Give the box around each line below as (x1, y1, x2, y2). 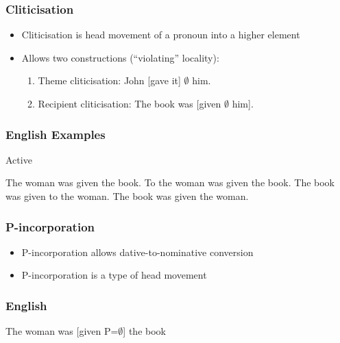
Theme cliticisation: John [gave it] (38, 73, 181, 88)
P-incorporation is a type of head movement (21, 268, 207, 282)
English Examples (5, 125, 106, 142)
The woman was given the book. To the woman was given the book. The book (5, 175, 335, 190)
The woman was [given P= (5, 324, 119, 338)
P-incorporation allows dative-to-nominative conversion (21, 244, 254, 259)
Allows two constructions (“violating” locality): (21, 50, 219, 64)
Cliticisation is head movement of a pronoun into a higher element (21, 27, 300, 42)
